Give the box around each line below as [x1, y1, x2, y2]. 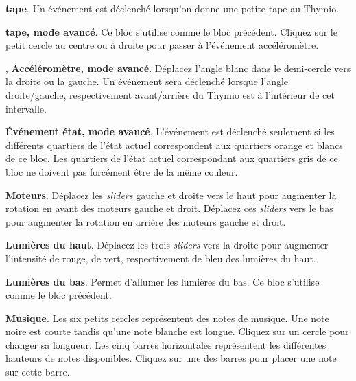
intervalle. [5, 101, 47, 115]
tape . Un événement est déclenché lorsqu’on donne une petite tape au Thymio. [5, 1, 340, 15]
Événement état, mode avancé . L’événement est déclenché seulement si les [5, 124, 335, 139]
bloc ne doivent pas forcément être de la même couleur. [5, 164, 238, 178]
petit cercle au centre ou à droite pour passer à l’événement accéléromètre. [5, 38, 319, 52]
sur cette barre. [5, 365, 70, 379]
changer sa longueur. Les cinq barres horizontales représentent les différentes [5, 337, 327, 351]
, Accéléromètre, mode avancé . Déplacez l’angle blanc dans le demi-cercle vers [5, 60, 351, 75]
